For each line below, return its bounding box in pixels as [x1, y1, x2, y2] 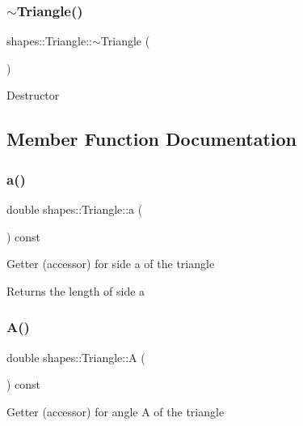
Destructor [6, 87, 60, 104]
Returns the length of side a [6, 282, 145, 299]
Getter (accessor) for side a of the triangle [6, 255, 215, 272]
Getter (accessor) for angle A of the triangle [6, 403, 225, 420]
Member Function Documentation [6, 126, 297, 151]
